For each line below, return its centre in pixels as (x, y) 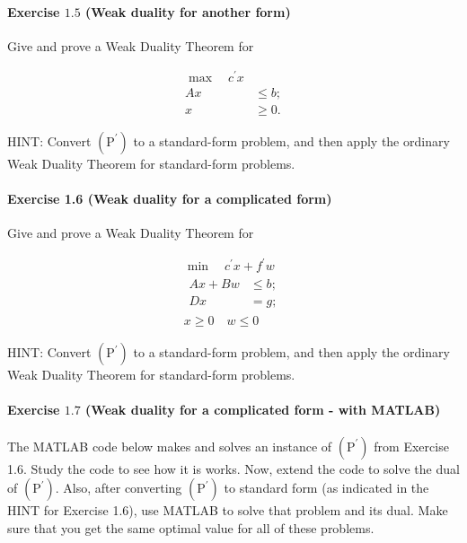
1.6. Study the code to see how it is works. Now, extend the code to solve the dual (233, 468)
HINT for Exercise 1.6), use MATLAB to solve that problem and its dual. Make (228, 510)
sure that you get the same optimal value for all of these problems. (191, 527)
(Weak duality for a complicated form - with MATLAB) (263, 410)
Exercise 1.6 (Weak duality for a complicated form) (170, 198)
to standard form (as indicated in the (326, 488)
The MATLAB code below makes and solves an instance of (170, 446)
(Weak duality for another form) (188, 11)
